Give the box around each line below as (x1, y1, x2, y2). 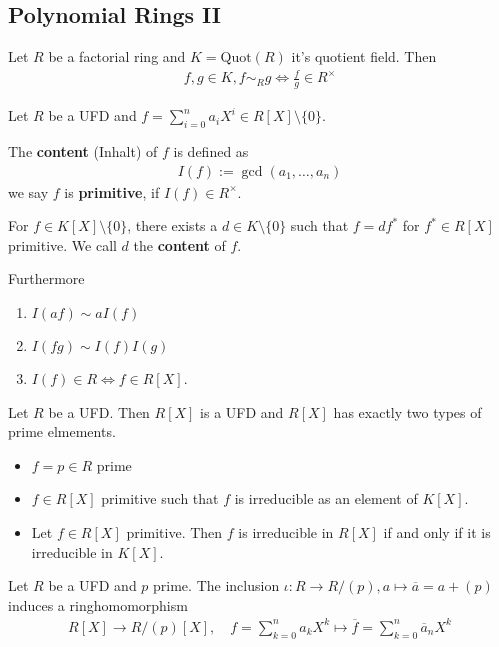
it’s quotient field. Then (291, 46, 437, 67)
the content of (133, 234, 226, 255)
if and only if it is (383, 521, 491, 542)
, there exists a (127, 215, 218, 236)
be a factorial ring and (48, 46, 186, 67)
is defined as (173, 140, 249, 161)
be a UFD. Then (48, 401, 150, 422)
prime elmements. (8, 421, 116, 442)
